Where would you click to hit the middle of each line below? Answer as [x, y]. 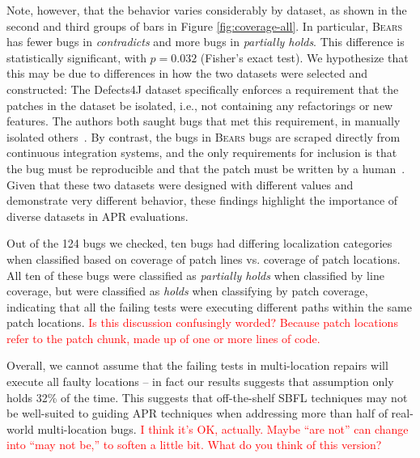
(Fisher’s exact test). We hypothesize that [304, 57]
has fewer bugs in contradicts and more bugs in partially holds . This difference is [206, 42]
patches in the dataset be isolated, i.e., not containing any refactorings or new [200, 105]
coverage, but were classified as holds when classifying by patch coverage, [187, 291]
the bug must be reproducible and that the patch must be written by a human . [206, 168]
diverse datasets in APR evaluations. [98, 216]
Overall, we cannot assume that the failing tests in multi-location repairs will [197, 365]
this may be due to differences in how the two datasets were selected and [187, 73]
